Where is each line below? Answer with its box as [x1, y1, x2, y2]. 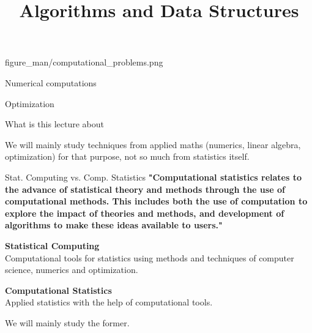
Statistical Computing [5, 239, 100, 252]
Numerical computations [5, 76, 97, 89]
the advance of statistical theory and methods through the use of [5, 182, 285, 195]
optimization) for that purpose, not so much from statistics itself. [5, 150, 250, 163]
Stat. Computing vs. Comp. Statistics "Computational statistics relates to [5, 170, 302, 183]
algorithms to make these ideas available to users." [5, 219, 223, 231]
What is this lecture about [5, 118, 104, 130]
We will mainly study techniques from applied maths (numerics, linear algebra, [5, 138, 301, 151]
